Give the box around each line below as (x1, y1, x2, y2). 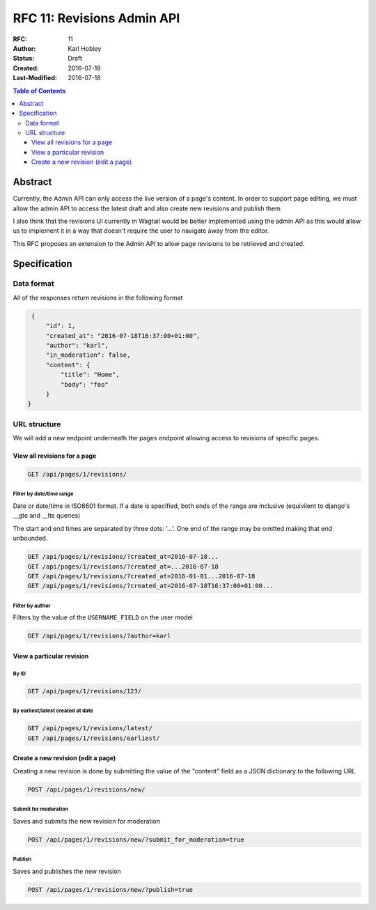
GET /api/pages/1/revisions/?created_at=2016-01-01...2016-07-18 (27, 572, 256, 580)
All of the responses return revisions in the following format (13, 293, 183, 302)
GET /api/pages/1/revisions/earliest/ (27, 734, 160, 742)
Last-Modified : (13, 74, 57, 82)
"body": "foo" (60, 380, 109, 388)
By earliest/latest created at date (13, 707, 94, 714)
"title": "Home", (60, 371, 120, 379)
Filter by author (13, 602, 51, 609)
